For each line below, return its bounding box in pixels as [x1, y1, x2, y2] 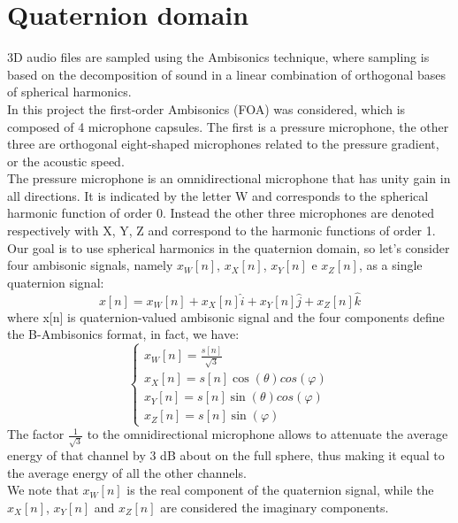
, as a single [358, 256, 423, 274]
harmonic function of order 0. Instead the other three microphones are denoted [7, 204, 435, 222]
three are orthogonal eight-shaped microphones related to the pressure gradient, [7, 135, 439, 153]
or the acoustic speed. [7, 151, 125, 170]
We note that [7, 481, 79, 499]
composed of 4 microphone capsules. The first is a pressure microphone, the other [7, 117, 449, 135]
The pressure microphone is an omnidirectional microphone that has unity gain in [7, 169, 451, 188]
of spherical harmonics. [7, 82, 132, 101]
